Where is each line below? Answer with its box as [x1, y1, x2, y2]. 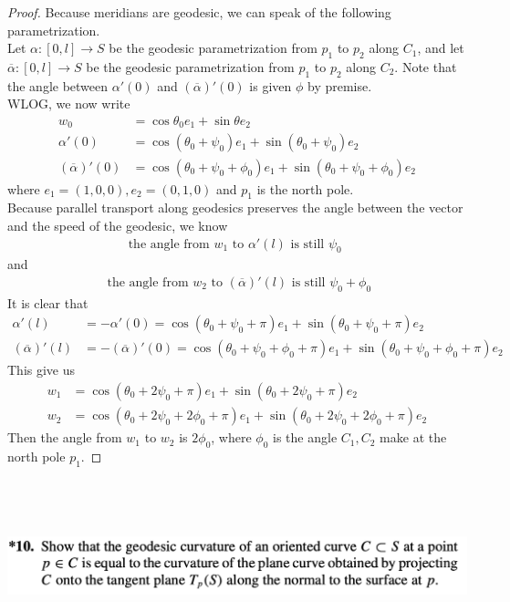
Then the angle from [7, 428, 122, 447]
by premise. [307, 76, 372, 95]
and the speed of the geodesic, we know [7, 215, 228, 234]
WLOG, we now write [7, 94, 130, 113]
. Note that [394, 57, 457, 76]
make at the [380, 428, 447, 447]
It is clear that [7, 293, 88, 312]
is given [249, 76, 292, 95]
